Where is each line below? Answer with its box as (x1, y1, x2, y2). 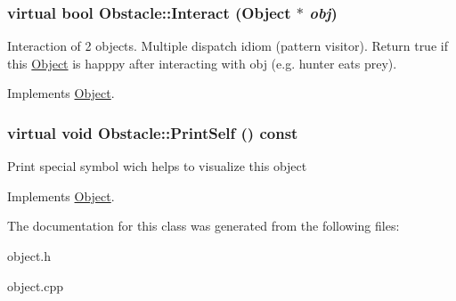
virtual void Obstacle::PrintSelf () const (7, 121, 298, 143)
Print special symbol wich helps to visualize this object (7, 157, 307, 175)
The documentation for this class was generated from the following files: (7, 216, 400, 235)
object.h (7, 247, 52, 264)
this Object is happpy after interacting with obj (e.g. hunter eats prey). (7, 53, 397, 72)
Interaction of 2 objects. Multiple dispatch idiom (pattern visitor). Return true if (7, 37, 448, 55)
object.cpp (7, 276, 64, 295)
